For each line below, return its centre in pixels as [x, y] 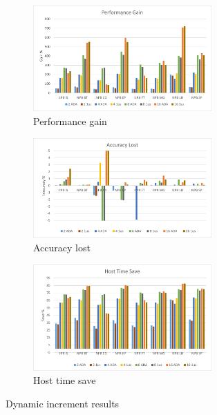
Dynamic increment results [63, 404]
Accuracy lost [62, 248]
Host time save [65, 380]
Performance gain [70, 121]
